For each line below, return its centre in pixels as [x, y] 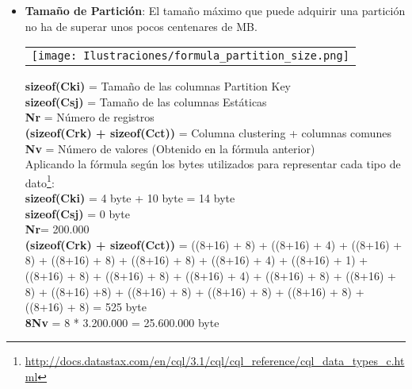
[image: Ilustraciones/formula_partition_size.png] [190, 56]
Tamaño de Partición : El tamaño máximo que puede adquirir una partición [215, 10]
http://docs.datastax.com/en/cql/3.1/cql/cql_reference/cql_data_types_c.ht [215, 361]
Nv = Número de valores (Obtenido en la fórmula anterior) [170, 148]
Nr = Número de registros [90, 117]
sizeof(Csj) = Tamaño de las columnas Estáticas [146, 101]
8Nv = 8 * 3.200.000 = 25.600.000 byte [122, 322]
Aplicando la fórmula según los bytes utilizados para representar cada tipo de [213, 164]
